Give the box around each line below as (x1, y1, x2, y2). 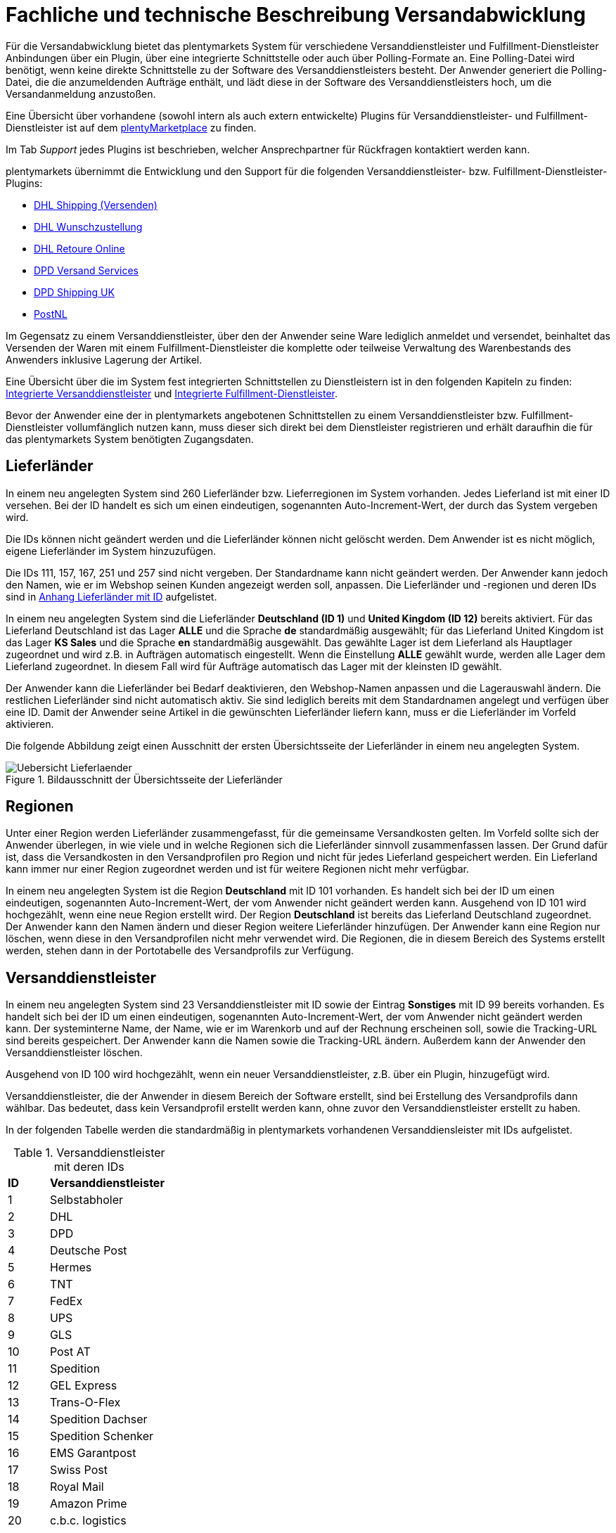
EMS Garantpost (49, 1446, 136, 1461)
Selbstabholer (49, 1193, 123, 1207)
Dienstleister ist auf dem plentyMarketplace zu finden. (6, 121, 257, 134)
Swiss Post (49, 1463, 108, 1477)
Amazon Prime (49, 1496, 127, 1511)
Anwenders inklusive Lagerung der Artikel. (6, 353, 203, 366)
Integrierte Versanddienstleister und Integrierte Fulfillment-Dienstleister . (6, 387, 338, 399)
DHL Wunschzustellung (34, 220, 143, 233)
